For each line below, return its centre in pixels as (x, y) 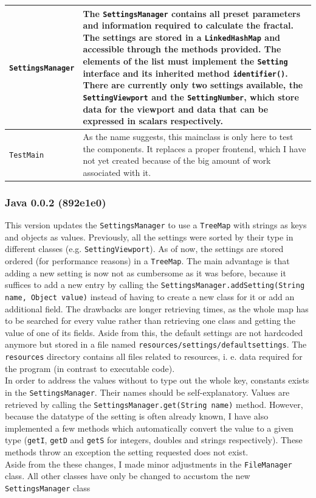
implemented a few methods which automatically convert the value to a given (149, 428)
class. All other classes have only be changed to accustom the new (128, 476)
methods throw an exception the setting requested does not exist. (127, 452)
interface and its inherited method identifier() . (185, 73)
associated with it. (117, 172)
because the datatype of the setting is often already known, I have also (137, 416)
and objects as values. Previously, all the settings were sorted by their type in (149, 237)
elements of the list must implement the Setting (185, 61)
